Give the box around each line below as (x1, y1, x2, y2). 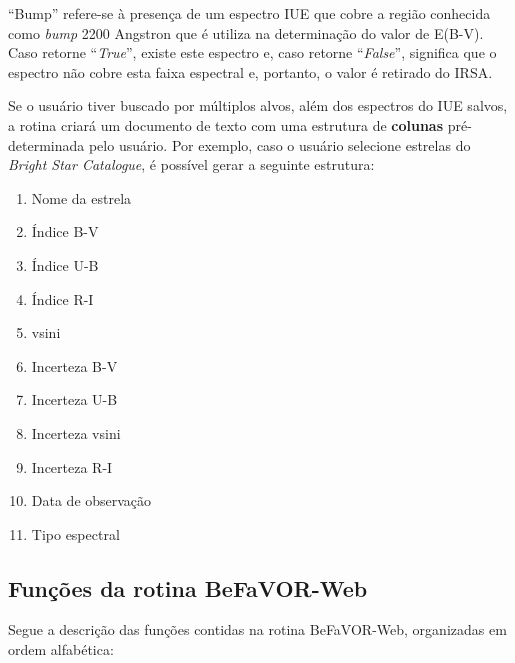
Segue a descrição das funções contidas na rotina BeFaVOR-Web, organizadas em (8, 619, 507, 640)
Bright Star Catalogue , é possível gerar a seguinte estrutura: (8, 154, 375, 175)
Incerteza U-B (31, 389, 118, 410)
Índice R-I (31, 288, 94, 309)
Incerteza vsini (31, 422, 121, 443)
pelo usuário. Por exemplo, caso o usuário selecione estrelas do (88, 134, 471, 155)
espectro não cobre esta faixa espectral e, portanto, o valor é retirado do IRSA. (8, 61, 493, 82)
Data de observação (31, 490, 152, 511)
